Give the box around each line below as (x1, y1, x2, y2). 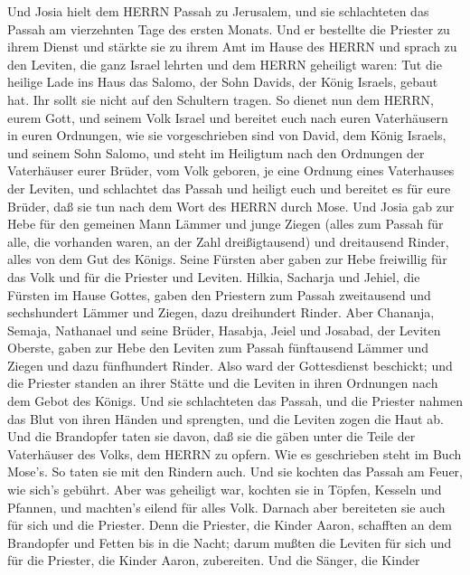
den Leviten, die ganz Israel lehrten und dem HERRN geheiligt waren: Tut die (7, 54, 442, 73)
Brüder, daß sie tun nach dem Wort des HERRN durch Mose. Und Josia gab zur (7, 196, 455, 215)
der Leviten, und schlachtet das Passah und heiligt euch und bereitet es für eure (7, 178, 451, 197)
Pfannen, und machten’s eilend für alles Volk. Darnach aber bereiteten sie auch (7, 497, 446, 516)
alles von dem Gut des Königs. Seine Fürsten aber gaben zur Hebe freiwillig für (7, 250, 447, 269)
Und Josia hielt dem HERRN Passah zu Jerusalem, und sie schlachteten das (7, 2, 429, 20)
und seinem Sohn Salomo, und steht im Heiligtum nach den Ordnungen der (7, 143, 425, 162)
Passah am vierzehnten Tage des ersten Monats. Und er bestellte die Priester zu (7, 19, 450, 38)
